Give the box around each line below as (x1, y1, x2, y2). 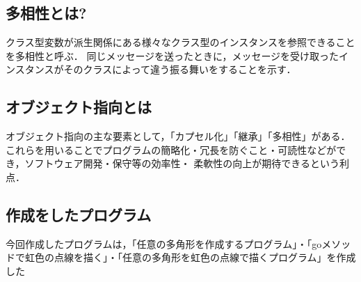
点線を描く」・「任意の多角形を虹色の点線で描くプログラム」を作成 (54, 250, 356, 265)
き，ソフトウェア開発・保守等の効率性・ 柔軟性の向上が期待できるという (6, 156, 339, 171)
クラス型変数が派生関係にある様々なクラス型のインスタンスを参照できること (6, 35, 355, 49)
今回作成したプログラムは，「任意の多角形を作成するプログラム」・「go (6, 236, 322, 251)
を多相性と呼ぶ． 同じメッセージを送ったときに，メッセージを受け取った (6, 48, 339, 63)
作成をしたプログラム (6, 203, 152, 225)
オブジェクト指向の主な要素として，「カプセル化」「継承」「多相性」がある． (6, 129, 351, 143)
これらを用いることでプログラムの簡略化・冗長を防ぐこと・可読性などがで (6, 142, 346, 157)
